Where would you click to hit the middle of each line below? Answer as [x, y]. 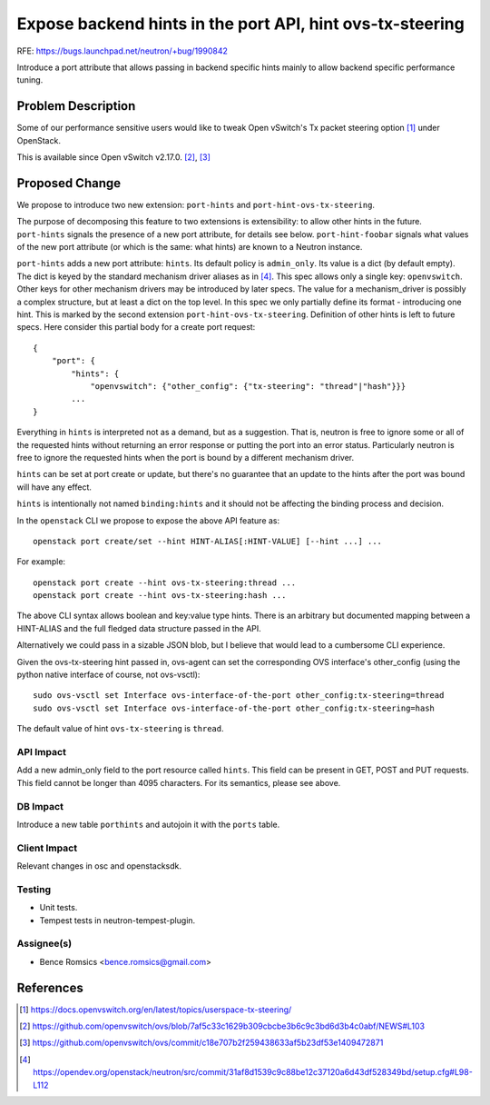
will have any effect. [54, 487]
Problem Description [76, 106]
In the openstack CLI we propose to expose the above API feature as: [148, 520]
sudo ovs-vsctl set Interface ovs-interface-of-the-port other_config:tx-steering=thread [239, 696]
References [50, 987]
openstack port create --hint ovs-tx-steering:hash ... [160, 596]
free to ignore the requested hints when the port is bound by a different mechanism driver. [186, 457]
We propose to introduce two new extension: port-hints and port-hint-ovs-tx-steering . [196, 204]
